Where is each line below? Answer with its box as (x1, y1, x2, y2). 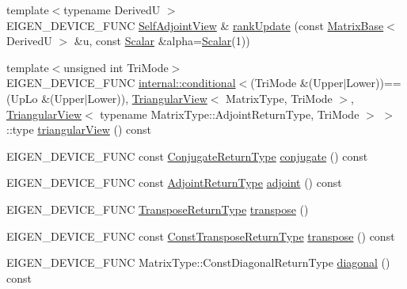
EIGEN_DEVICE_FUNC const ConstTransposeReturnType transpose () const (6, 227, 395, 244)
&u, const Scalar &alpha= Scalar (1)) (74, 32, 250, 49)
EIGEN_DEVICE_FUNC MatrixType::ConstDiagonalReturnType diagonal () (6, 254, 390, 271)
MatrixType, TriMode (226, 89, 333, 106)
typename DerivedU (63, 2, 161, 17)
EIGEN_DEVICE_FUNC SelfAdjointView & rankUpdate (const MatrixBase (6, 17, 384, 33)
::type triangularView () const (6, 121, 151, 138)
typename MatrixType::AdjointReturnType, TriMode (100, 105, 359, 122)
